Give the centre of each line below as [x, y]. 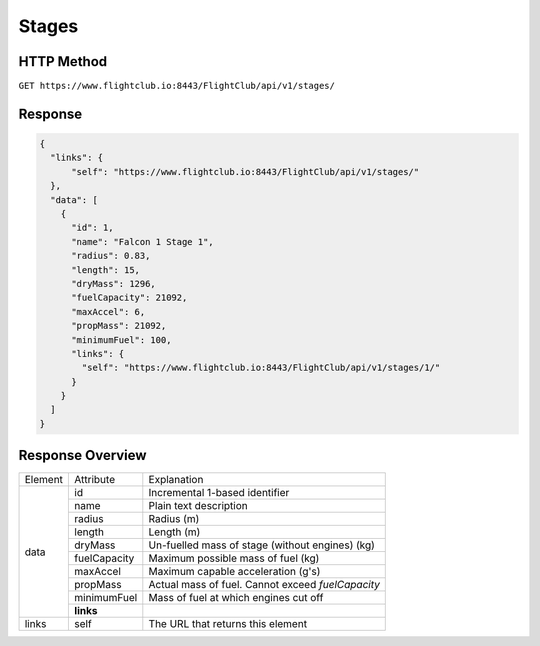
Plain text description [198, 506]
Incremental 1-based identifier [219, 493]
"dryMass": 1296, [114, 283]
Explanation [176, 480]
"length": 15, [105, 269]
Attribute [94, 480]
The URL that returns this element [228, 624]
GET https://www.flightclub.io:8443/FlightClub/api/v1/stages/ [176, 86]
